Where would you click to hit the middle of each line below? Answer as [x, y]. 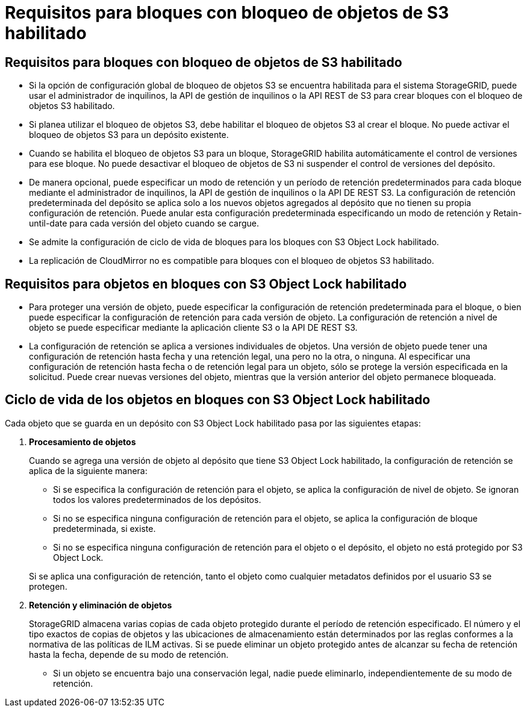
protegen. [48, 586]
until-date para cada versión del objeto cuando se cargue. [144, 223]
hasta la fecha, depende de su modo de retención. [129, 654]
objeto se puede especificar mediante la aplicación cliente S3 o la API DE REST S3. [193, 328]
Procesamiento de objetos [83, 442]
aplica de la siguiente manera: [88, 470]
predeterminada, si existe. [104, 528]
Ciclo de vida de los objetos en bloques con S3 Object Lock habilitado [218, 400]
